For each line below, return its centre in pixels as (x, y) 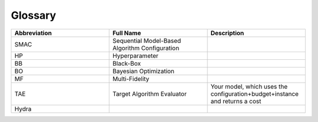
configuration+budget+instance (255, 94)
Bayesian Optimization (144, 71)
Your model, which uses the (249, 86)
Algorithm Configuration (146, 48)
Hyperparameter (136, 56)
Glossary (34, 15)
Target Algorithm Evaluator (150, 94)
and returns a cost (236, 101)
